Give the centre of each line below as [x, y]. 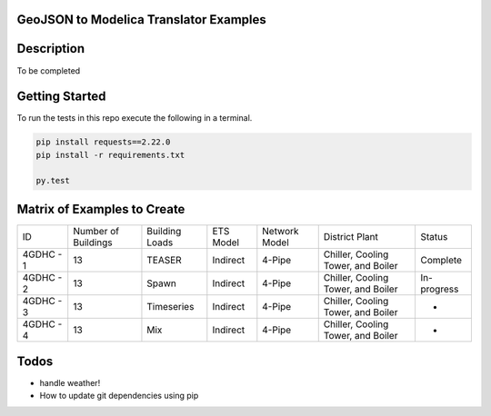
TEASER [164, 261]
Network [281, 232]
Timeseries [170, 307]
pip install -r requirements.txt [110, 155]
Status [434, 237]
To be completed [49, 70]
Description [51, 49]
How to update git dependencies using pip [119, 396]
